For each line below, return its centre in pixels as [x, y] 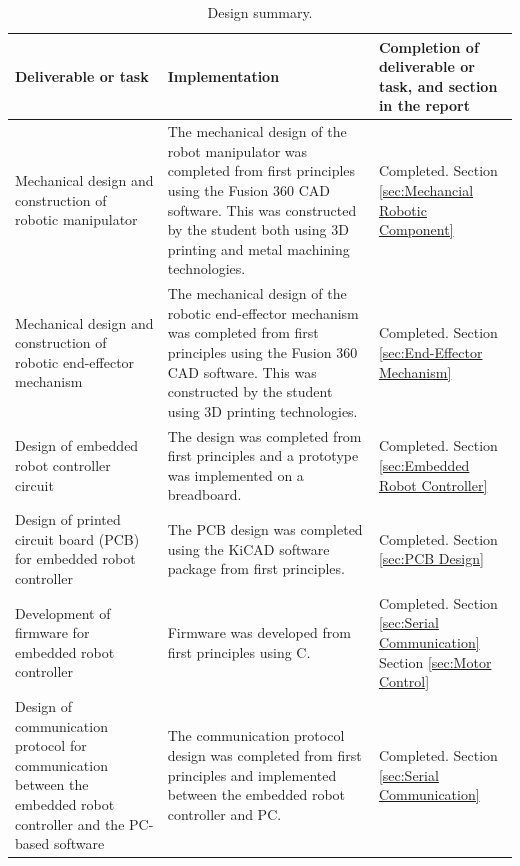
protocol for [51, 745]
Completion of [428, 46]
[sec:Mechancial [426, 190]
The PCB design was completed [265, 529]
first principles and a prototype [263, 455]
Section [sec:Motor [435, 661]
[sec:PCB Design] [431, 558]
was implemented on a [235, 474]
